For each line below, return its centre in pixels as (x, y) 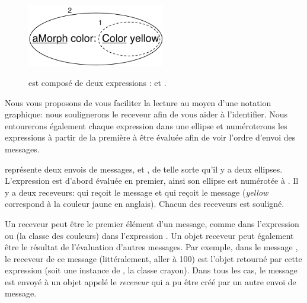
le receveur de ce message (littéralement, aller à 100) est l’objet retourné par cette (153, 258)
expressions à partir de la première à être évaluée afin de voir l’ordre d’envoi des (150, 137)
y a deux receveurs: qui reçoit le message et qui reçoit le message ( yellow (137, 192)
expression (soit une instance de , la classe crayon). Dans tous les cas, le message (151, 270)
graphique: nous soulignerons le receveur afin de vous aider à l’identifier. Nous (146, 114)
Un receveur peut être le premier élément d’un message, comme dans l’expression (152, 223)
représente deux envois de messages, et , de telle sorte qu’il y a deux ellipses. (144, 169)
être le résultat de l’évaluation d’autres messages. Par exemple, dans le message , (151, 247)
